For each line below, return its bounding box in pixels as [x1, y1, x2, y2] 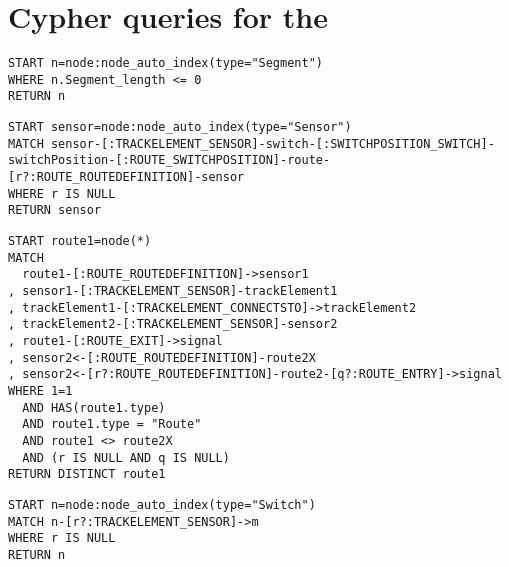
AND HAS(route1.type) [22, 400, 166, 415]
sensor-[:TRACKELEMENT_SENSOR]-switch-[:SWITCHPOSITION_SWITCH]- [50, 136, 495, 151]
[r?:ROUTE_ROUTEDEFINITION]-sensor [8, 170, 245, 185]
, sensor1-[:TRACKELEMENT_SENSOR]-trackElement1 [8, 284, 338, 298]
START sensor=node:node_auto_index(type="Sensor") [8, 120, 352, 135]
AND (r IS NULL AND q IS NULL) [22, 450, 230, 465]
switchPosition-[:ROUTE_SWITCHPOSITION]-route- [8, 153, 331, 168]
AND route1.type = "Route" [22, 417, 202, 432]
